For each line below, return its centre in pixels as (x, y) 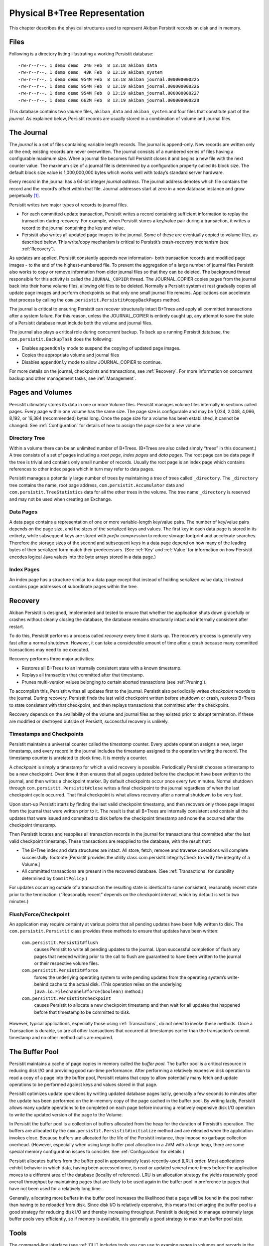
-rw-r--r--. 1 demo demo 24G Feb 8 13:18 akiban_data (88, 65)
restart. (17, 626)
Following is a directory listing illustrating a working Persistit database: (81, 54)
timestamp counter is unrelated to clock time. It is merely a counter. (78, 758)
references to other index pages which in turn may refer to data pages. (82, 469)
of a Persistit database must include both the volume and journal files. (81, 323)
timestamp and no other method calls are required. (61, 1037)
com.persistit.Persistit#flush (60, 942)
